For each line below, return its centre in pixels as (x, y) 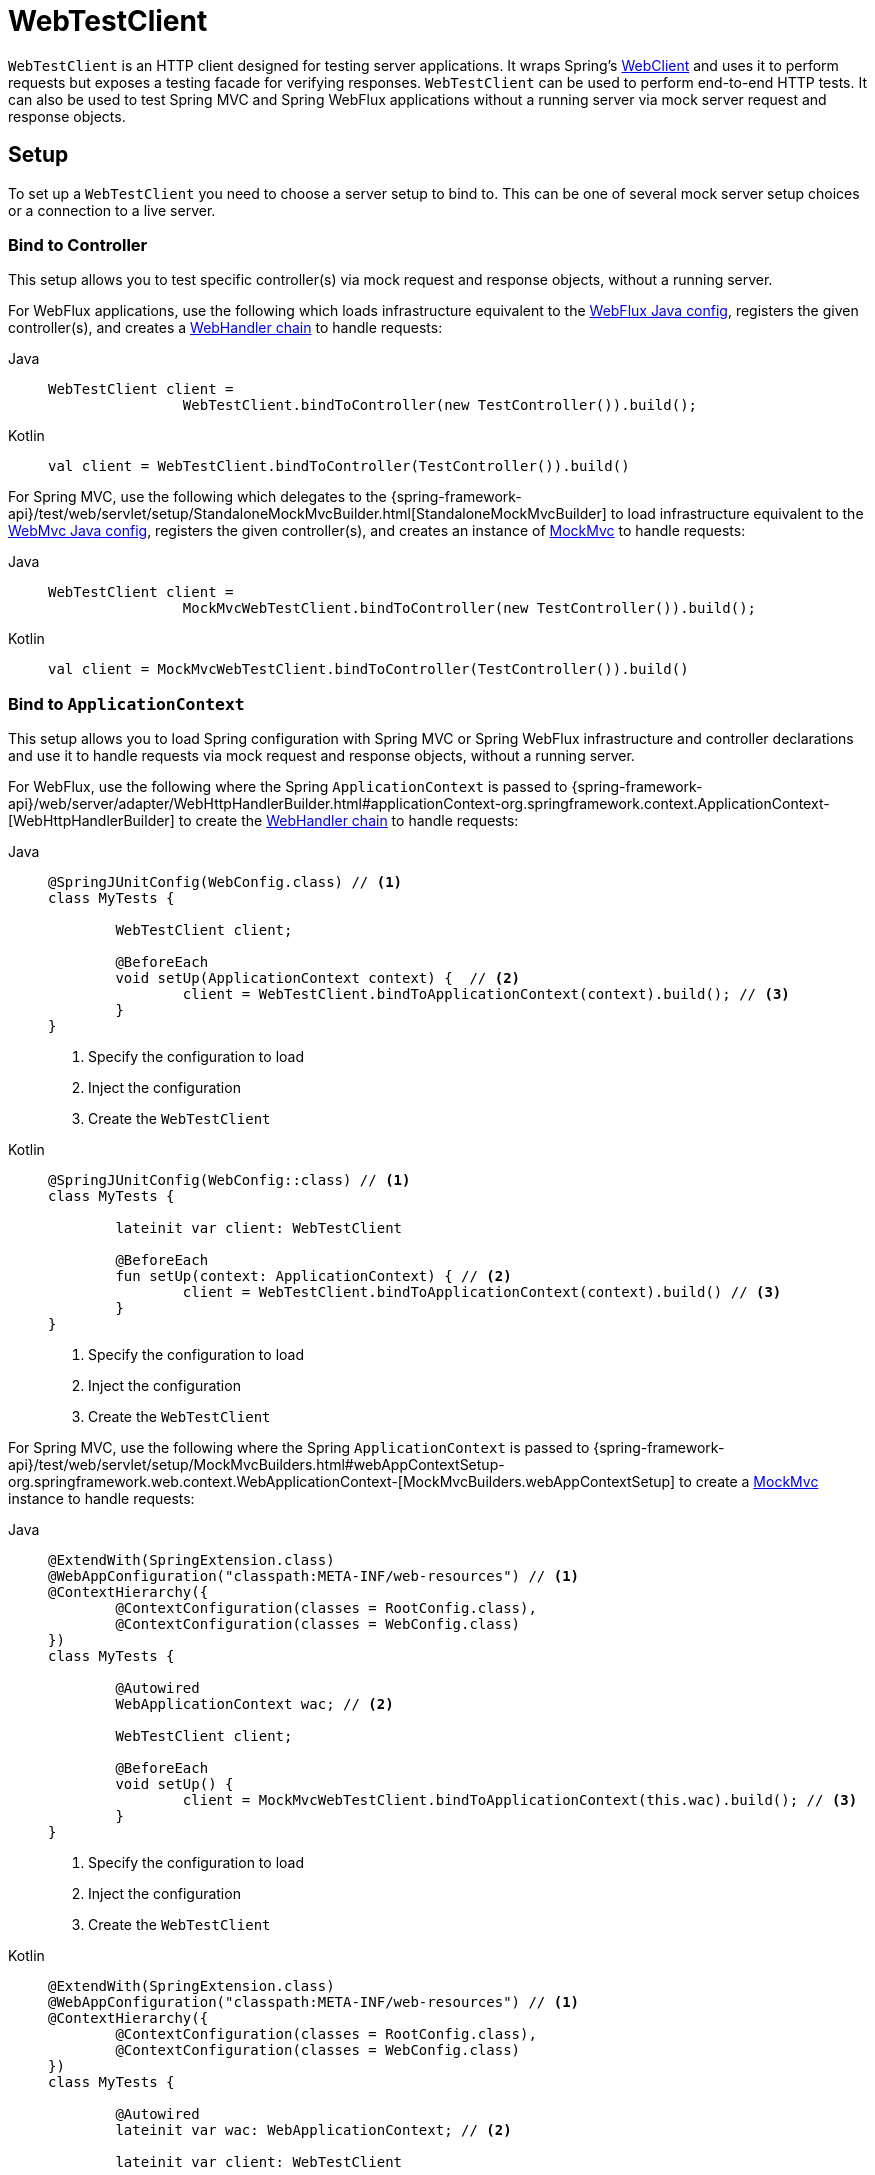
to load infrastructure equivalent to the (737, 514)
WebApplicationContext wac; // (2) (254, 1704)
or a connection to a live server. (112, 210)
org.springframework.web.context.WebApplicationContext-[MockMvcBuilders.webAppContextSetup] (342, 1482)
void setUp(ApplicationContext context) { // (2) (318, 978)
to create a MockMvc (749, 1482)
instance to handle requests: (101, 1499)
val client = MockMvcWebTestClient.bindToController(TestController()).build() (368, 669)
